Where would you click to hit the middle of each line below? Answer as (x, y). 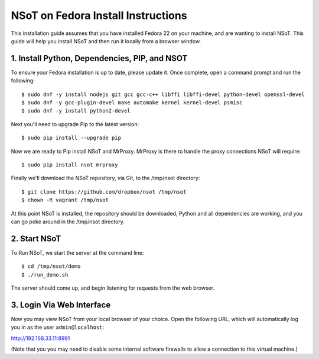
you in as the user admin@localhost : (58, 327)
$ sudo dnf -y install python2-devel (76, 111)
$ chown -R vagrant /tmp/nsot (65, 200)
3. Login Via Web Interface (61, 305)
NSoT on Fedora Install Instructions (99, 15)
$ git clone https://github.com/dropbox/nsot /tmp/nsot (104, 192)
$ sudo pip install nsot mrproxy (70, 165)
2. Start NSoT (36, 238)
